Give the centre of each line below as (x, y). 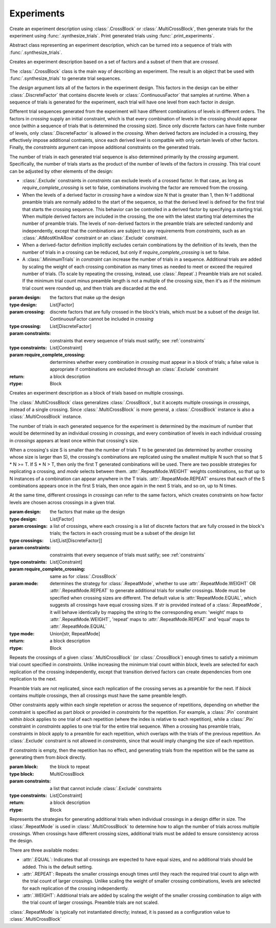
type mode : (22, 633)
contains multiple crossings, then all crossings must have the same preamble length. (98, 695)
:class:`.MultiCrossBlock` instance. (46, 417)
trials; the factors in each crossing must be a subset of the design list (122, 533)
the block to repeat (70, 767)
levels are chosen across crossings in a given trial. (62, 502)
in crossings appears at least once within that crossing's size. (74, 440)
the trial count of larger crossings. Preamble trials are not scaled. (90, 902)
